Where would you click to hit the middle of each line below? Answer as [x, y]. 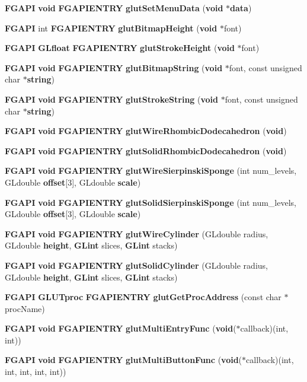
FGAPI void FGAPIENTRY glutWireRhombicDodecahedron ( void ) [146, 131]
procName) [25, 308]
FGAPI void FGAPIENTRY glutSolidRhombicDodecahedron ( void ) [146, 150]
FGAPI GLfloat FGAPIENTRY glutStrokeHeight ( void [120, 48]
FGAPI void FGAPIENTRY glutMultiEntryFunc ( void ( [121, 328]
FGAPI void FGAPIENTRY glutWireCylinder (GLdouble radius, [137, 233]
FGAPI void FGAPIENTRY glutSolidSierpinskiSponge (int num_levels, [151, 202]
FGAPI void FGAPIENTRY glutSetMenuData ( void [114, 8]
